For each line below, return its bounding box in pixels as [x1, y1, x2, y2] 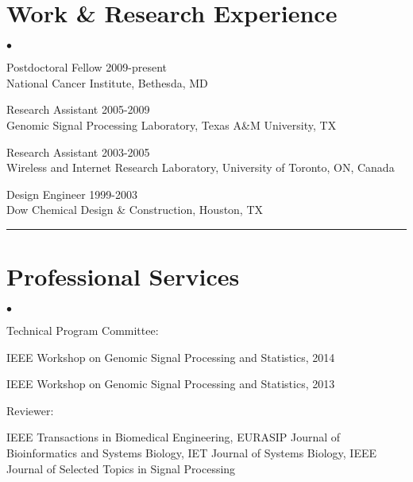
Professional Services [6, 260, 240, 293]
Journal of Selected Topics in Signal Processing [6, 460, 236, 476]
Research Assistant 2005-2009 [6, 101, 150, 118]
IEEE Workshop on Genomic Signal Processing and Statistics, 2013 [6, 375, 335, 392]
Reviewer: [6, 402, 54, 418]
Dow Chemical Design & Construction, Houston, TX [6, 201, 264, 218]
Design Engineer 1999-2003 [6, 185, 138, 202]
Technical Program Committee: [6, 322, 159, 338]
